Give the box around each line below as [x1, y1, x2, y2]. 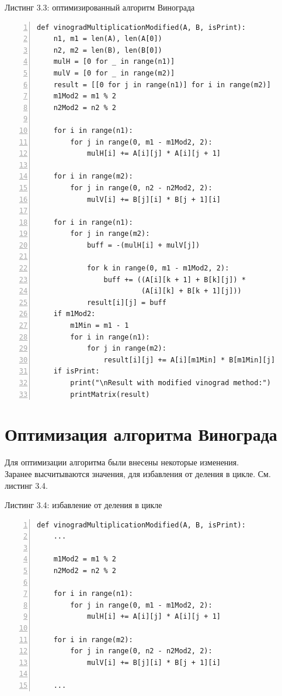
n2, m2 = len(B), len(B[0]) [53, 46, 162, 54]
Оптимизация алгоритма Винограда [5, 422, 277, 446]
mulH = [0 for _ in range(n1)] [53, 57, 175, 66]
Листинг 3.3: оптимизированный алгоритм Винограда [5, 1, 195, 13]
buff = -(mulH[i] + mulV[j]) [86, 241, 200, 249]
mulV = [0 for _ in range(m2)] [53, 68, 175, 77]
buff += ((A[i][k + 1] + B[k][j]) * [103, 275, 246, 284]
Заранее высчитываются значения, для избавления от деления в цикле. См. [5, 467, 271, 479]
